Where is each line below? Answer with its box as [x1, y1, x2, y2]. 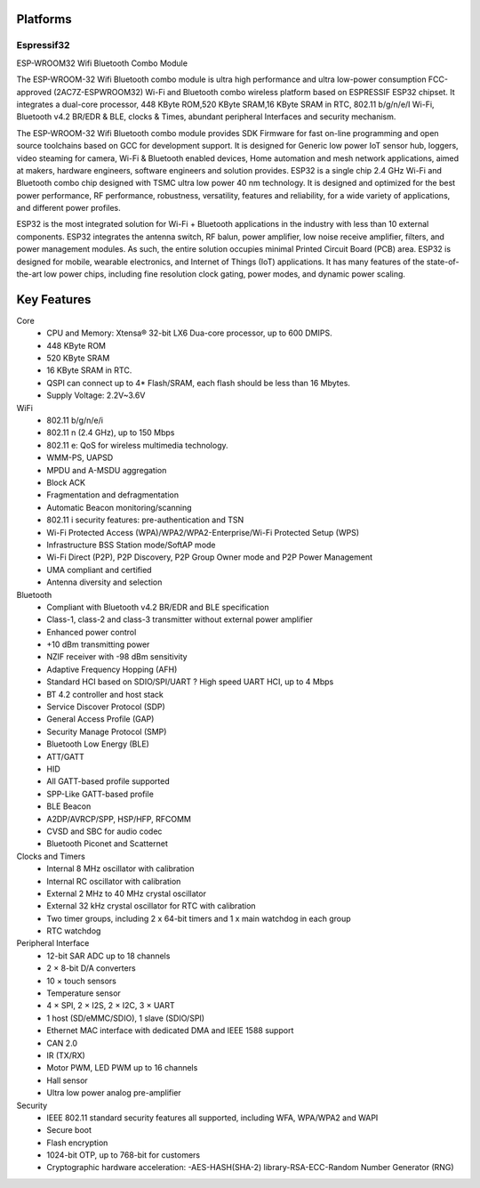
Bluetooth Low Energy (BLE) [46, 739, 150, 749]
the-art [16, 269, 43, 279]
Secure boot [46, 1125, 92, 1135]
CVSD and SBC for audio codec [46, 826, 163, 836]
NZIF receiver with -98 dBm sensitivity [46, 651, 188, 662]
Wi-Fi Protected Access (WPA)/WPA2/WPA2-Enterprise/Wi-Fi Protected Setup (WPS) [46, 527, 360, 537]
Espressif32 [16, 39, 70, 52]
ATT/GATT [46, 751, 84, 762]
